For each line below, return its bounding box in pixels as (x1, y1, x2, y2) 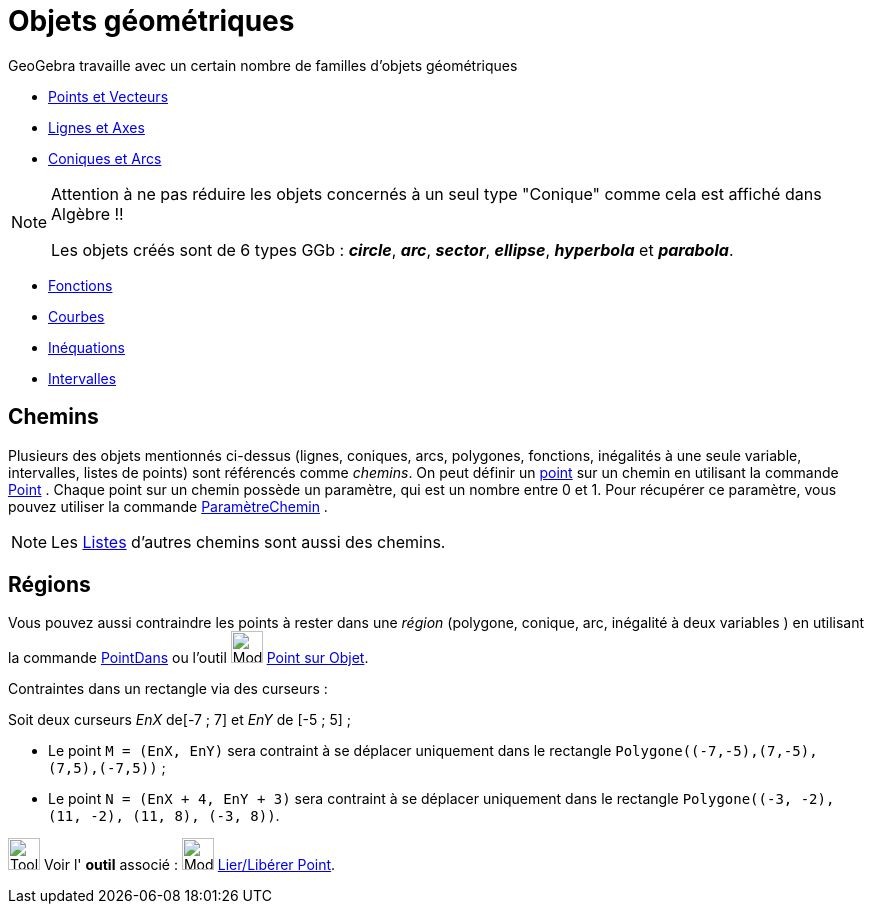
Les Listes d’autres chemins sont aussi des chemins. (51, 531, 446, 552)
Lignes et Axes (48, 118, 145, 136)
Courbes (48, 307, 105, 325)
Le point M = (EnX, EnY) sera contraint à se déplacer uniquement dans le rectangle (48, 742, 612, 760)
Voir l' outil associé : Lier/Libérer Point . (43, 856, 336, 874)
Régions (8, 572, 91, 598)
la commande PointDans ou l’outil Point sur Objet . (8, 649, 369, 667)
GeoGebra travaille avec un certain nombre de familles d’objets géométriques (8, 56, 518, 74)
